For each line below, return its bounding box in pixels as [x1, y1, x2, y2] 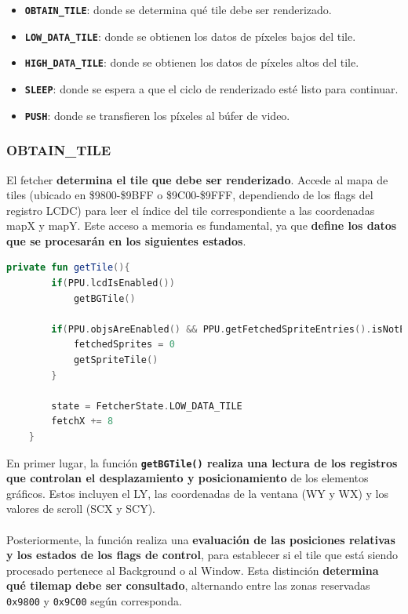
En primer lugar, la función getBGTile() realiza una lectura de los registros [6, 454, 398, 470]
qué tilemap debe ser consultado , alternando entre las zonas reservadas [6, 577, 370, 594]
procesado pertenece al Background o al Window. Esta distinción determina [6, 561, 379, 578]
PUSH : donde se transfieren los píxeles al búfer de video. [24, 107, 290, 123]
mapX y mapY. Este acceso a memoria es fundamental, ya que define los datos [6, 217, 397, 234]
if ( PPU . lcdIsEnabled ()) [51, 278, 175, 289]
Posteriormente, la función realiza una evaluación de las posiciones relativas [6, 531, 395, 547]
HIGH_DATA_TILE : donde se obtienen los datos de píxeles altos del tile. [24, 54, 359, 71]
